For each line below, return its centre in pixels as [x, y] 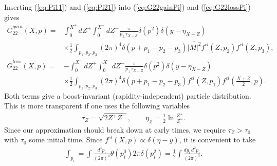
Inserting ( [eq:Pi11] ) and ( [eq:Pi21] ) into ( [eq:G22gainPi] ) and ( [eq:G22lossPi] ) [127, 7]
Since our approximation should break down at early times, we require [115, 129]
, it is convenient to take [217, 140]
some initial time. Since [66, 140]
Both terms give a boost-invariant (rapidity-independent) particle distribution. [128, 95]
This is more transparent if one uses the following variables [97, 106]
